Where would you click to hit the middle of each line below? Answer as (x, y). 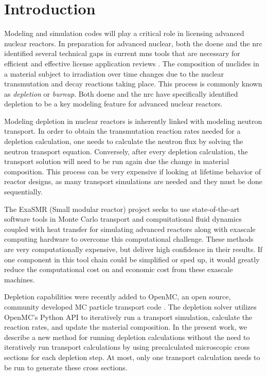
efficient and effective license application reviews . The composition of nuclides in (132, 63)
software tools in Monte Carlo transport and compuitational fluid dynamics (123, 219)
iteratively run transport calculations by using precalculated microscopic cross (127, 347)
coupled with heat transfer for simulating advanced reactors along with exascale (130, 229)
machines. (20, 279)
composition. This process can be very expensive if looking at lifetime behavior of (133, 171)
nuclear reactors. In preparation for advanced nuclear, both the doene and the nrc (133, 43)
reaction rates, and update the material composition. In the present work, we (126, 327)
